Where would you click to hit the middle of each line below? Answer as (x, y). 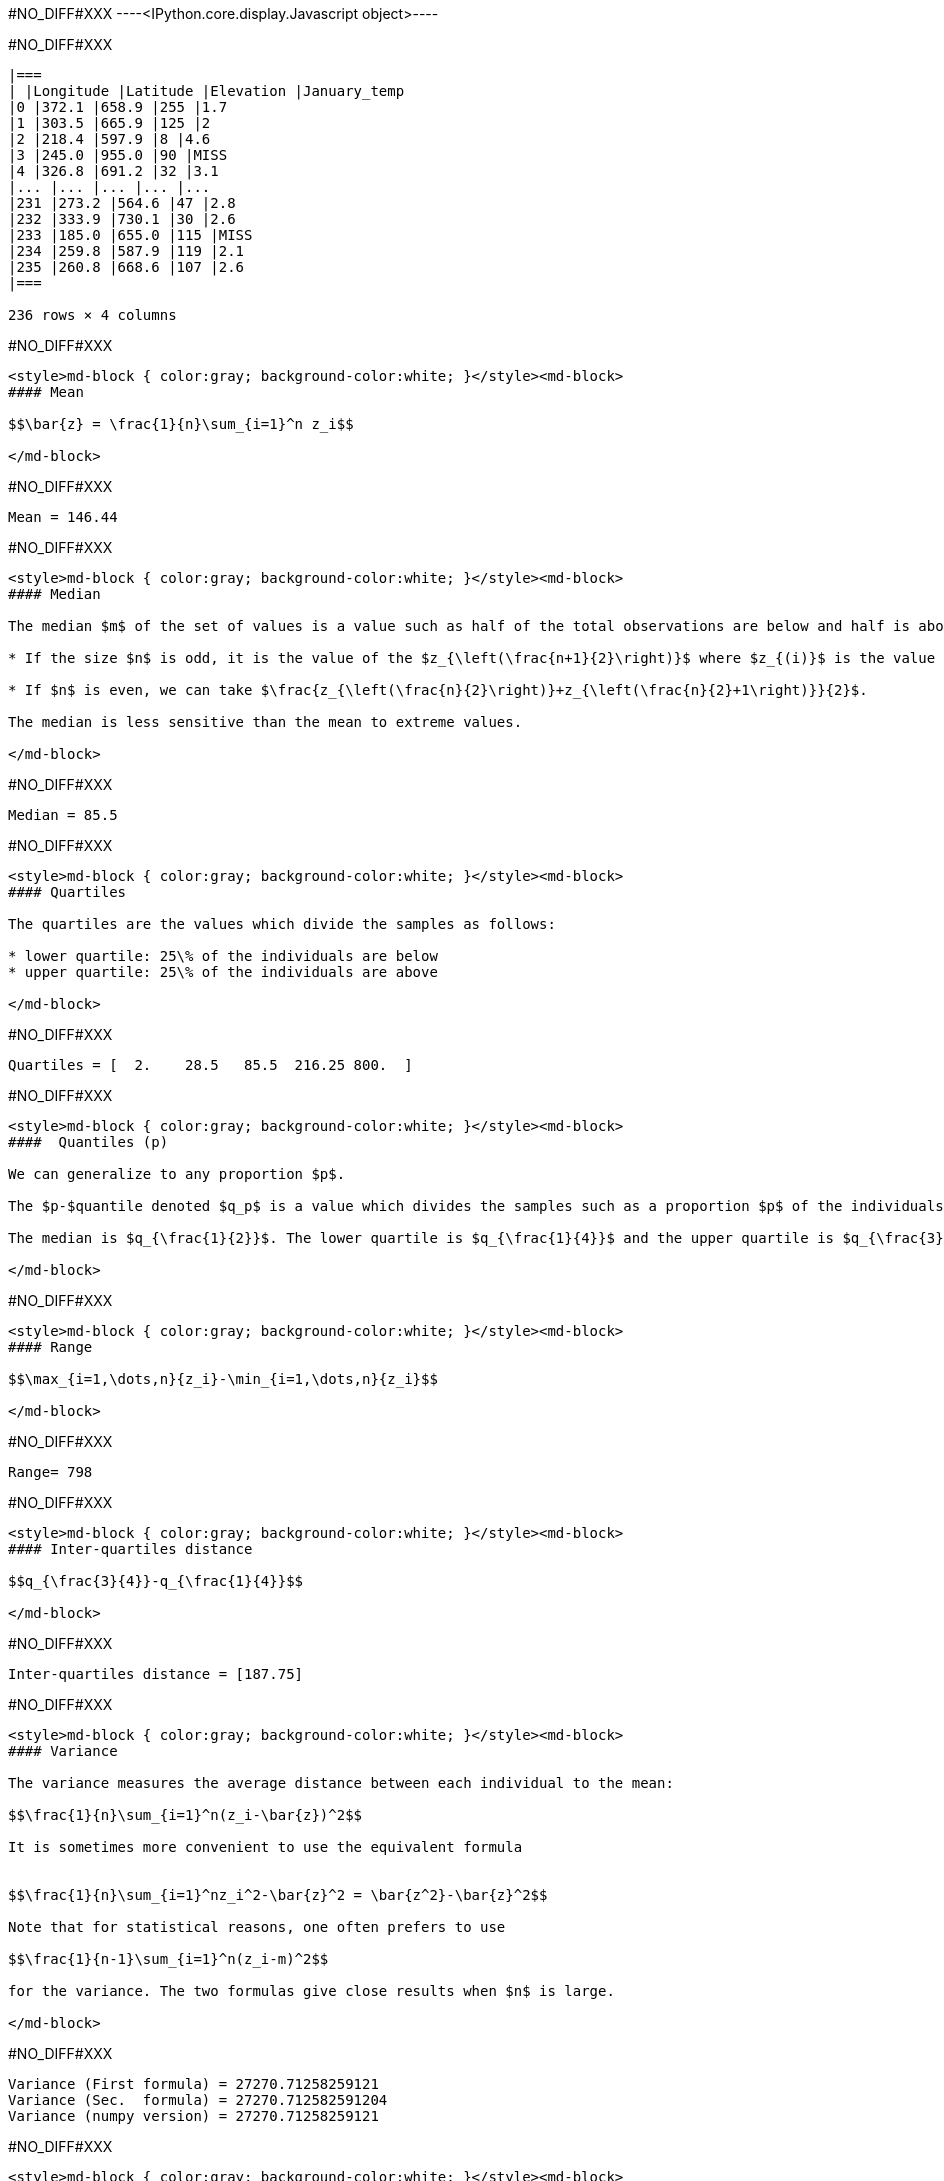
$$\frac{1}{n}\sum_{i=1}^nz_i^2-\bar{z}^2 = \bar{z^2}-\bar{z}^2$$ (278, 1895)
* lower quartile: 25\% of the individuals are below (223, 956)
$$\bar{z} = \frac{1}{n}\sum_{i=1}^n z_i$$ (181, 424)
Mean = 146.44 (63, 517)
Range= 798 (50, 1472)
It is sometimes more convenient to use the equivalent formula (265, 1847)
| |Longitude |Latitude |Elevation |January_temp (206, 91)
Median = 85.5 (63, 815)
